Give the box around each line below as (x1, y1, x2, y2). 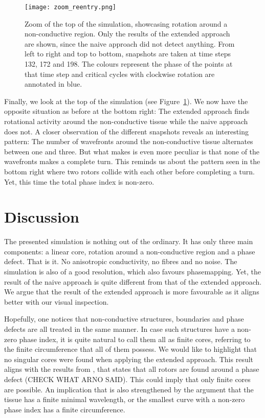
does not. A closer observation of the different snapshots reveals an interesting (4, 126, 249, 136)
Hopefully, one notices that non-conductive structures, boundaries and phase (4, 313, 244, 324)
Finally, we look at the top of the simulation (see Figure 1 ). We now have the (4, 95, 248, 106)
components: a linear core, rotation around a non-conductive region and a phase (4, 246, 255, 256)
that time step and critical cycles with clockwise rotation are (25, 68, 215, 79)
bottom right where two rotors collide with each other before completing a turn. (4, 166, 255, 176)
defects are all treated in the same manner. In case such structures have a (4, 324, 235, 334)
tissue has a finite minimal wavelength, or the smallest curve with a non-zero (4, 394, 245, 405)
